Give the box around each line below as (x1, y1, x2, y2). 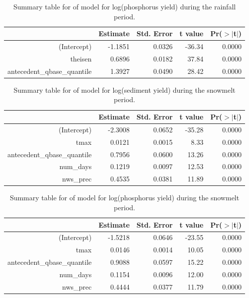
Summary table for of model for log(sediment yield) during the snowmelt (13, 84, 236, 95)
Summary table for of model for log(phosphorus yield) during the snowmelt (9, 192, 240, 203)
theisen (70, 53, 92, 63)
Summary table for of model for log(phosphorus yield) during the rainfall (13, 1, 236, 11)
